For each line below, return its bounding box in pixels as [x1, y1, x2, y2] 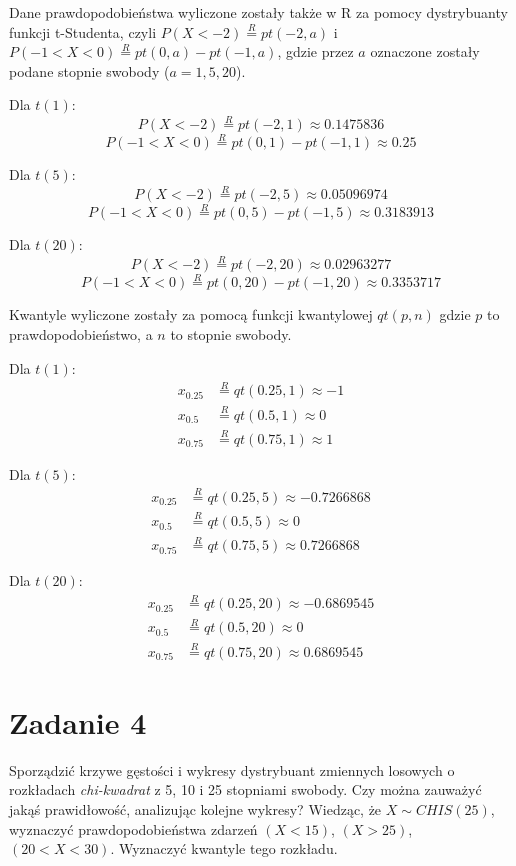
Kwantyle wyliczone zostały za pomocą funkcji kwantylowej [9, 304, 373, 325]
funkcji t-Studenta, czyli [9, 21, 157, 42]
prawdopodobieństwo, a [9, 324, 153, 345]
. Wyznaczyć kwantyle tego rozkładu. [110, 838, 338, 859]
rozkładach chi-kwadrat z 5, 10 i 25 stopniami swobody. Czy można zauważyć [9, 779, 482, 800]
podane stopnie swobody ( [9, 60, 170, 81]
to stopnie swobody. [170, 324, 292, 345]
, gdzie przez [277, 41, 354, 62]
